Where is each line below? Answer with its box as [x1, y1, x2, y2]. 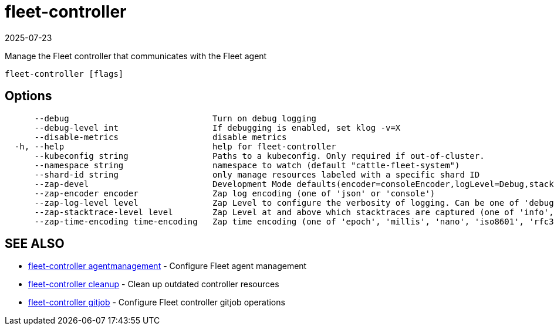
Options [5, 89, 52, 104]
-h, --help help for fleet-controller [14, 141, 336, 151]
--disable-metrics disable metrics [34, 132, 287, 142]
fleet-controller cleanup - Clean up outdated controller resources [28, 279, 279, 290]
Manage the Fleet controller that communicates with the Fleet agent [5, 50, 267, 61]
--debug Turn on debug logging [34, 113, 317, 123]
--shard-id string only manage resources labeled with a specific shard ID [34, 169, 480, 179]
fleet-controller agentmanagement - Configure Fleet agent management [28, 261, 307, 271]
